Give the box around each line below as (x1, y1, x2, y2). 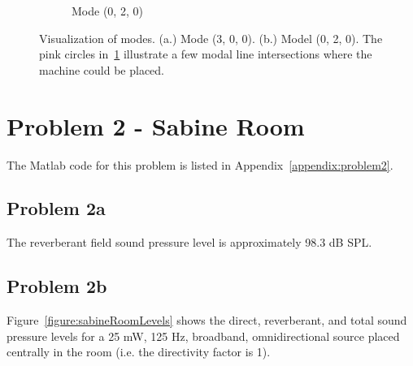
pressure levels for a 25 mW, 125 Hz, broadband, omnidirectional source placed (7, 327, 400, 344)
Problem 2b (7, 273, 107, 299)
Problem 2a (7, 196, 106, 221)
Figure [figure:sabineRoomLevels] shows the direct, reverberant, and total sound (7, 312, 407, 329)
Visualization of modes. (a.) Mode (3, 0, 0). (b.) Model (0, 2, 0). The (39, 29, 383, 46)
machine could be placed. (39, 61, 164, 78)
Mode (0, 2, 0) (72, 2, 143, 19)
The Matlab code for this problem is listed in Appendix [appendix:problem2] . (7, 156, 393, 173)
